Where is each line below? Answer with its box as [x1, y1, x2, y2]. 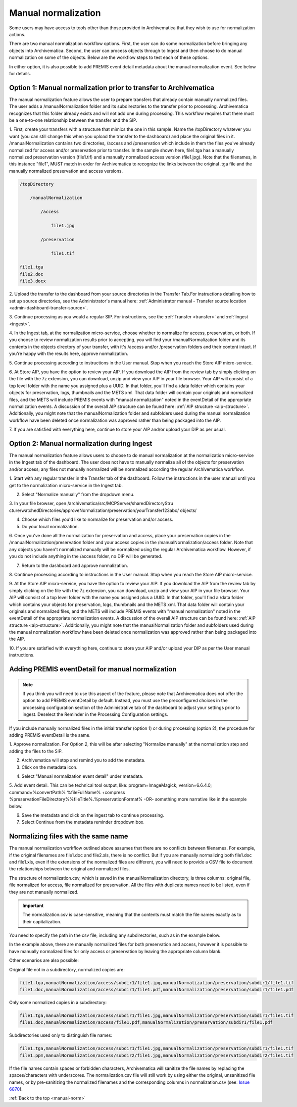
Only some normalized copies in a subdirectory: [9, 1000, 107, 1006]
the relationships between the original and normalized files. [9, 866, 130, 872]
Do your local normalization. [21, 523, 79, 529]
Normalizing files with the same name [9, 832, 128, 841]
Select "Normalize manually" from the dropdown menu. [21, 492, 135, 498]
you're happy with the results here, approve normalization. [9, 351, 129, 356]
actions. [9, 31, 26, 37]
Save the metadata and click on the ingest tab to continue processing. [21, 812, 164, 818]
